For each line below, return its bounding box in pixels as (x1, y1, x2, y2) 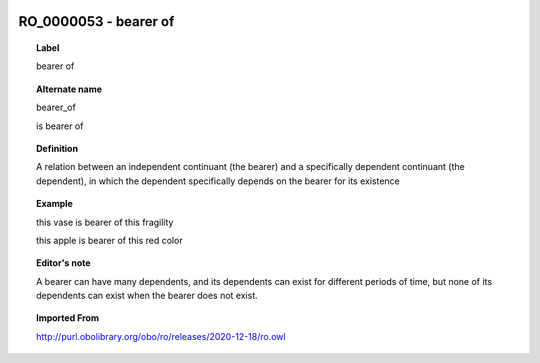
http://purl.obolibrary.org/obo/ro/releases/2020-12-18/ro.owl (36, 330, 286, 342)
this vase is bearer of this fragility (36, 216, 174, 228)
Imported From (36, 312, 100, 324)
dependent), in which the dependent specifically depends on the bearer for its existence (36, 175, 400, 187)
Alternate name (36, 83, 103, 95)
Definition (36, 142, 79, 154)
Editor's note (36, 257, 91, 269)
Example (36, 198, 74, 210)
